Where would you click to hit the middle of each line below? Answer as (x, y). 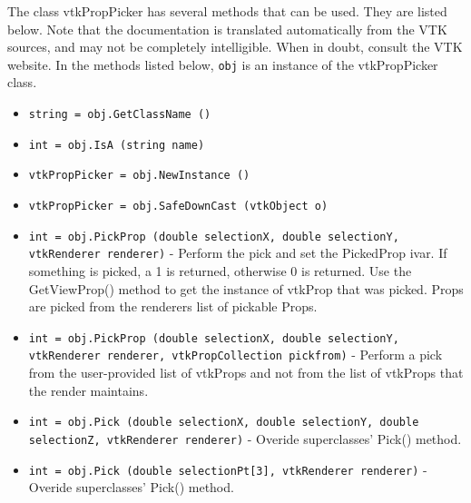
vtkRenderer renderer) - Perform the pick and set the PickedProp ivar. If (238, 253)
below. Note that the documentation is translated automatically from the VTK (227, 29)
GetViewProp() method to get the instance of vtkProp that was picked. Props (246, 288)
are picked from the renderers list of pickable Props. (173, 306)
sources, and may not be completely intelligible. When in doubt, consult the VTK (235, 47)
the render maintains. (88, 390)
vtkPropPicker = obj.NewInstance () (139, 176)
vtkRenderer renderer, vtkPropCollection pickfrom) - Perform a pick (235, 355)
